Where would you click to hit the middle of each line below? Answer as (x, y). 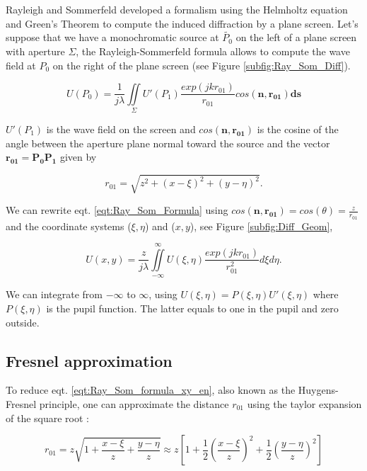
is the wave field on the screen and (121, 129)
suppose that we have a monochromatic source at (112, 37)
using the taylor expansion (304, 403)
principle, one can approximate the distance (134, 403)
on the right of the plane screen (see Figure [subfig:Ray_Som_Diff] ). (202, 65)
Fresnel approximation (89, 360)
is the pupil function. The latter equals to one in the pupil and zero (192, 308)
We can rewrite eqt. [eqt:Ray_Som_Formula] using (117, 210)
